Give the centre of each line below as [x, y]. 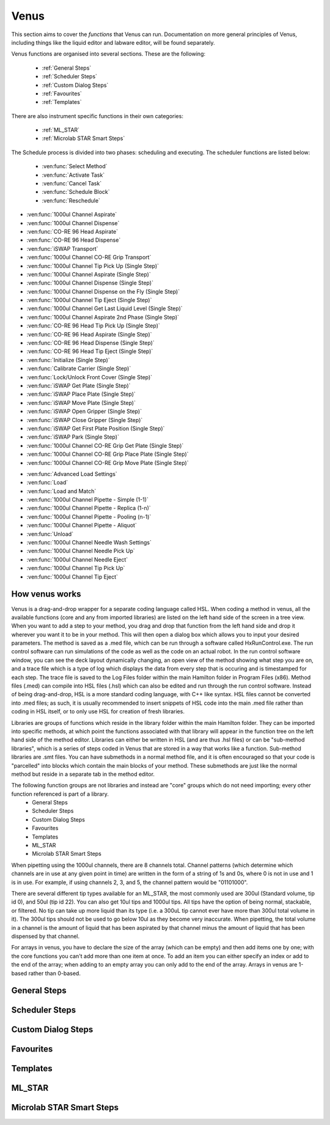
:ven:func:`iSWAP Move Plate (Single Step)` [81, 403]
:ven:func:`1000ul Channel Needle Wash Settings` [89, 543]
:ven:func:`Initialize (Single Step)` [68, 360]
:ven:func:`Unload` [50, 534]
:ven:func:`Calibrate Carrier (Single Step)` [79, 369]
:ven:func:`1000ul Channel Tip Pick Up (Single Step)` [93, 265]
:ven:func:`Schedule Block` [76, 192]
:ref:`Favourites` [62, 93]
